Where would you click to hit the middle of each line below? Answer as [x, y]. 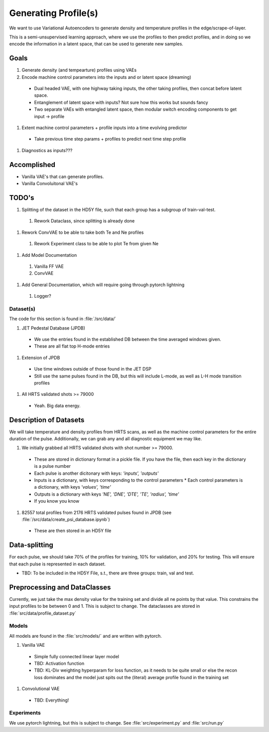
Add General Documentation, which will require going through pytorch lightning [103, 285]
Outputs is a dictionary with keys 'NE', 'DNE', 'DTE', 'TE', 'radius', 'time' [107, 494]
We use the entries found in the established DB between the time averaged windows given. [128, 339]
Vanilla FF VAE [49, 266]
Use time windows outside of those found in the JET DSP [93, 369]
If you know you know [57, 501]
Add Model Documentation [49, 255]
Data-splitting [31, 545]
